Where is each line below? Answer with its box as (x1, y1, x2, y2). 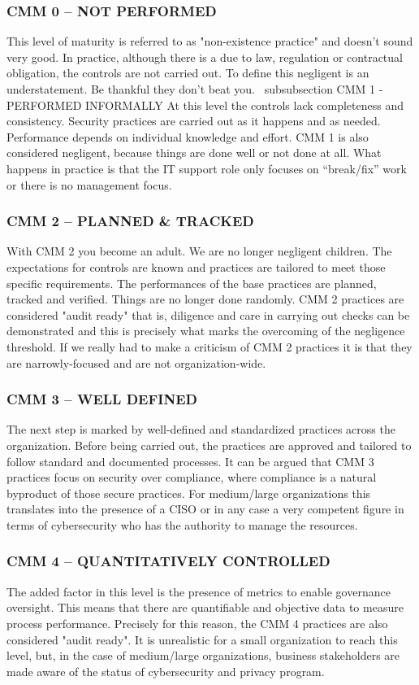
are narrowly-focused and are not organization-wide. (6, 354, 266, 371)
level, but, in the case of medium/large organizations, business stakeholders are (6, 647, 400, 664)
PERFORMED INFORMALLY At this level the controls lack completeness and (6, 96, 404, 113)
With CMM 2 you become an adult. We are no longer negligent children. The (6, 242, 392, 260)
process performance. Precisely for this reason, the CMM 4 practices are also (6, 614, 388, 631)
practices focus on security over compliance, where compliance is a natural (6, 469, 377, 486)
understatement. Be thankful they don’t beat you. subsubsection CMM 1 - (6, 81, 383, 97)
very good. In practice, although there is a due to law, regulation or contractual (6, 48, 403, 65)
